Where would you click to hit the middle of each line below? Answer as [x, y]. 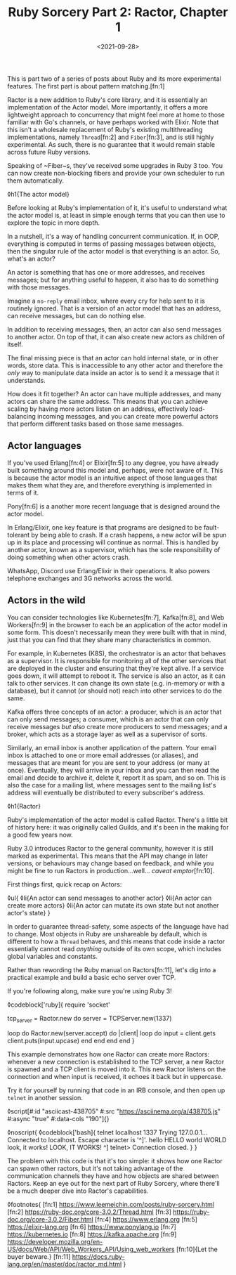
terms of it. [23, 492]
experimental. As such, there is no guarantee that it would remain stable [111, 144]
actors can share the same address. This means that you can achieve [108, 401]
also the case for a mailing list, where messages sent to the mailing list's [112, 785]
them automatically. [36, 181]
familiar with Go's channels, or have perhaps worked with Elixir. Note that [113, 122]
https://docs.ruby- [98, 1257]
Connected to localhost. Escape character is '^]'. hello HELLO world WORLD [117, 1140]
